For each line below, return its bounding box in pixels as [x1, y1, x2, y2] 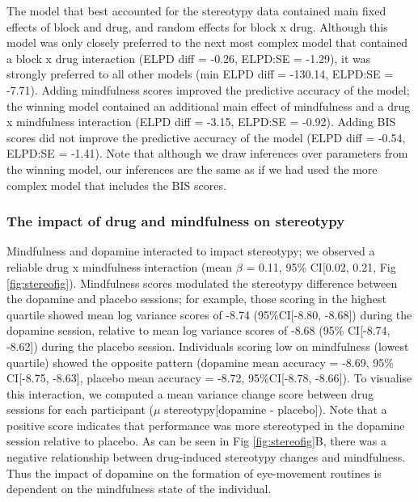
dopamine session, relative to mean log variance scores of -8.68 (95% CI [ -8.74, [6, 322, 391, 339]
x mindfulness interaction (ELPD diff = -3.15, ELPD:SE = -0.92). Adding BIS [6, 113, 396, 130]
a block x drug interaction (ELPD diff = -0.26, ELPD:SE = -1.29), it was [6, 49, 371, 66]
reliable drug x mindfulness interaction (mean [6, 258, 233, 275]
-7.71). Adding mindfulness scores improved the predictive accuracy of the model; [6, 81, 410, 98]
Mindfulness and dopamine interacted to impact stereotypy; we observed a [6, 243, 375, 259]
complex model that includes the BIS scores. [6, 176, 226, 193]
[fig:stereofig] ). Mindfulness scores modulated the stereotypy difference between [6, 274, 398, 291]
